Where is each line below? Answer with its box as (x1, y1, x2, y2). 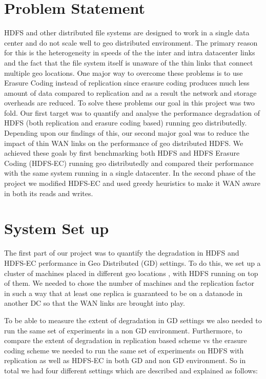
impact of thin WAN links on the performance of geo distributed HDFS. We (4, 137, 243, 148)
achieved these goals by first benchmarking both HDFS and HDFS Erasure (4, 148, 240, 158)
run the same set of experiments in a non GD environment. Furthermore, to (4, 325, 242, 335)
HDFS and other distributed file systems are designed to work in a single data (4, 27, 250, 38)
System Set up (4, 218, 109, 239)
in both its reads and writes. (4, 187, 93, 198)
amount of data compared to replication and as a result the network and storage (4, 87, 257, 98)
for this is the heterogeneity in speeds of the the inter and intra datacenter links (4, 47, 255, 58)
